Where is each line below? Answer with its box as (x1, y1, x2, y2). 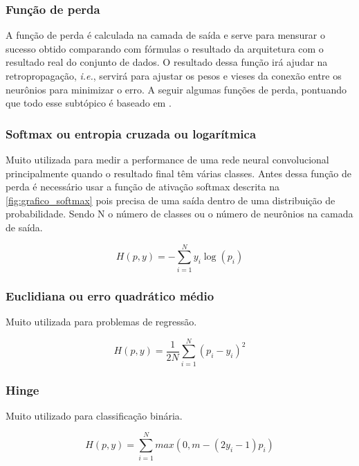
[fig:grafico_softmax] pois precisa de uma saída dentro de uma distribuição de (6, 192, 335, 207)
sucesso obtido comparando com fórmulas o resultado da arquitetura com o (6, 41, 324, 55)
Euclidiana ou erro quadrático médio (6, 287, 214, 304)
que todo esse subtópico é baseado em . (6, 96, 172, 110)
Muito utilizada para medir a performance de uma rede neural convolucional (6, 152, 329, 166)
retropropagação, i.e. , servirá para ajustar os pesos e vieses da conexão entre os (6, 69, 342, 82)
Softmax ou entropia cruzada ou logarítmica (6, 125, 257, 142)
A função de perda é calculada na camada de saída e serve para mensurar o (6, 28, 325, 42)
